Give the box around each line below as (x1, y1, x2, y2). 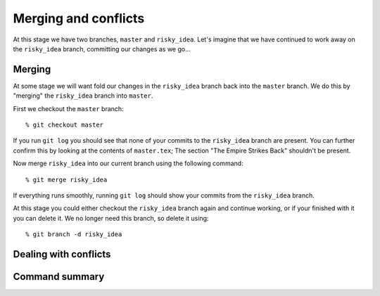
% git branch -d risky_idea (25, 231, 122, 238)
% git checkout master (25, 121, 104, 129)
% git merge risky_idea (25, 176, 108, 184)
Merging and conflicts (13, 11, 145, 26)
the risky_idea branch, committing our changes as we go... (13, 44, 191, 53)
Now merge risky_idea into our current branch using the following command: (13, 159, 243, 168)
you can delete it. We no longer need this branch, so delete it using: (13, 214, 209, 222)
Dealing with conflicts (13, 248, 111, 260)
